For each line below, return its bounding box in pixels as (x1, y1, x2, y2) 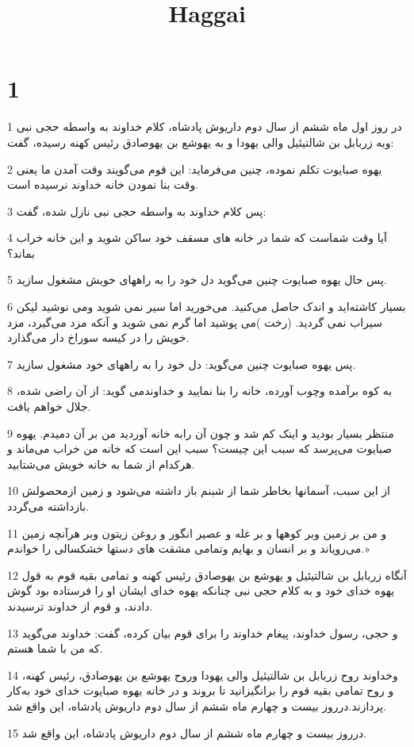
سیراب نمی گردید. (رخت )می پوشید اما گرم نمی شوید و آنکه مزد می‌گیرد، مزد (7, 313, 382, 330)
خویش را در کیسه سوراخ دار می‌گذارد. (7, 329, 190, 346)
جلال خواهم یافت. (7, 398, 91, 415)
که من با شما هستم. (7, 640, 103, 657)
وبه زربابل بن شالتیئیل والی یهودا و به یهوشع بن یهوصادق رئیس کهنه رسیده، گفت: (7, 133, 394, 150)
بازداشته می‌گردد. (7, 498, 90, 514)
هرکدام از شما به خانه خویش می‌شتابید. (7, 455, 195, 472)
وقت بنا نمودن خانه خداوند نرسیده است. (7, 176, 199, 193)
